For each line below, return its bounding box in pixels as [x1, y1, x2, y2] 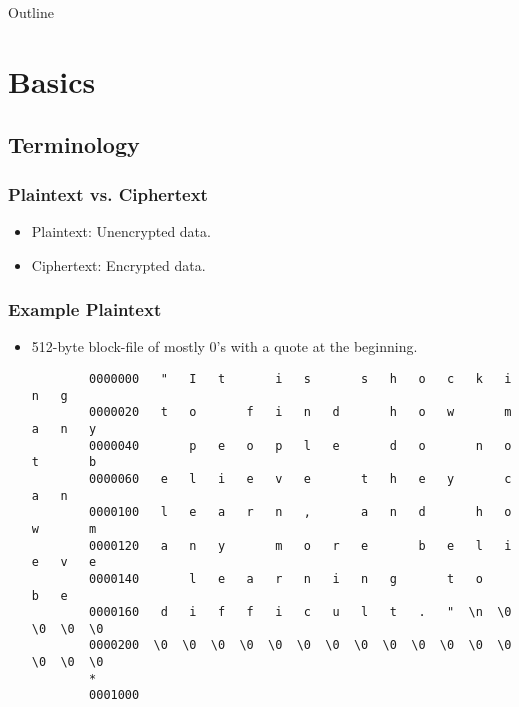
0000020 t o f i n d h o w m [89, 405, 512, 420]
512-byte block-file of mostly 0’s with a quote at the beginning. [31, 336, 418, 357]
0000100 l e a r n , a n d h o [89, 505, 512, 520]
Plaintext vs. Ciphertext [8, 181, 208, 206]
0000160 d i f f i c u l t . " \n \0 [89, 605, 512, 620]
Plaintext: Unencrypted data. [31, 220, 211, 241]
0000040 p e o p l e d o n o [89, 438, 512, 453]
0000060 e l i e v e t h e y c [89, 471, 512, 486]
